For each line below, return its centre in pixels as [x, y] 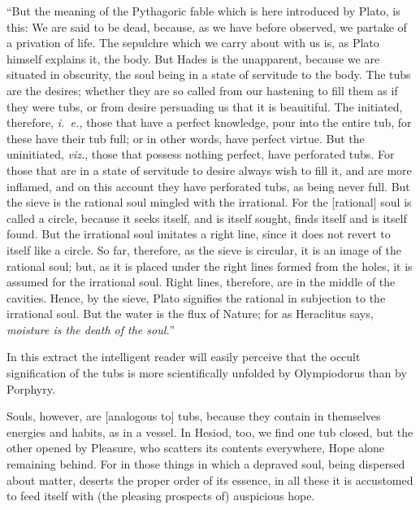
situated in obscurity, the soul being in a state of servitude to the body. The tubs [209, 74]
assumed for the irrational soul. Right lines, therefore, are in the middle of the [201, 282]
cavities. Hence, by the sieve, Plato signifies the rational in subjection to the [196, 297]
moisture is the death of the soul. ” [91, 329]
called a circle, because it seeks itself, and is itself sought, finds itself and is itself [207, 218]
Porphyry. [31, 388]
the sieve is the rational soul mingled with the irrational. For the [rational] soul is [209, 202]
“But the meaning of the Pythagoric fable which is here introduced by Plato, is [204, 11]
